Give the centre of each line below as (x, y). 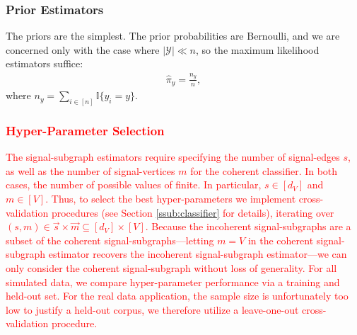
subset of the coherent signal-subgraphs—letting (110, 240)
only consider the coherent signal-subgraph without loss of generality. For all (171, 268)
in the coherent (281, 240)
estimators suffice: (45, 63)
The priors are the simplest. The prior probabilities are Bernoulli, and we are (173, 36)
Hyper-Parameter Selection (85, 130)
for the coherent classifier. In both (264, 170)
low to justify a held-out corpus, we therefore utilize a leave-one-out (152, 309)
